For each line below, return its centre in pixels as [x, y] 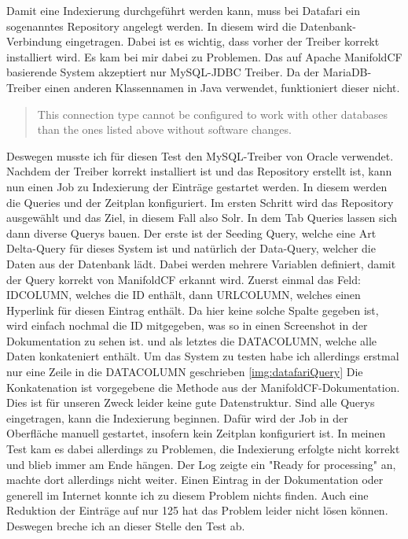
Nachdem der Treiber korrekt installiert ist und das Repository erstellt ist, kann [199, 171]
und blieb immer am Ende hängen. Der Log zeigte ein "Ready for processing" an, [201, 464]
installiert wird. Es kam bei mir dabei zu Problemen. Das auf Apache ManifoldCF [204, 56]
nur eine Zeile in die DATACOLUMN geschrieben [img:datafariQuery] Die [185, 372]
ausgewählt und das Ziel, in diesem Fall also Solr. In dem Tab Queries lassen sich [202, 218]
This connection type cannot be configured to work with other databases [213, 114]
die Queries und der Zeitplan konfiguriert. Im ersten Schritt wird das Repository [200, 202]
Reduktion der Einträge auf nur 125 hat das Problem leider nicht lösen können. [197, 510]
